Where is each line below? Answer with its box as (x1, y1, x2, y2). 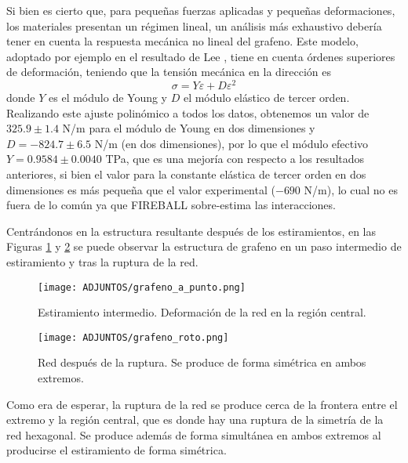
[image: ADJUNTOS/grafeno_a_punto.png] (38, 281, 246, 293)
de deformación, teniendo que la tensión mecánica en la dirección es (6, 63, 331, 80)
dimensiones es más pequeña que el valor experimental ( (6, 181, 275, 197)
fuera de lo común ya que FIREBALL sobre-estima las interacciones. (6, 197, 336, 213)
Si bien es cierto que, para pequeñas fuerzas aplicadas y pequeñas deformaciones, (6, 2, 395, 18)
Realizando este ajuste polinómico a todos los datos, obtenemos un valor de (6, 104, 370, 121)
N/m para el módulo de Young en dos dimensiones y (62, 120, 315, 136)
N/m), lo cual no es (304, 181, 398, 197)
